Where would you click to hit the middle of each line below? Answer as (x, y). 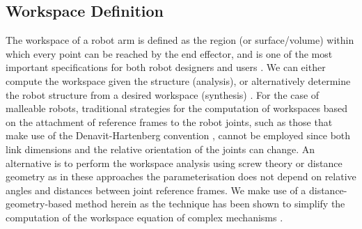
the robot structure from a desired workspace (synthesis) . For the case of (163, 94)
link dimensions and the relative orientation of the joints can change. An (160, 149)
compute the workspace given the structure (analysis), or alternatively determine (178, 80)
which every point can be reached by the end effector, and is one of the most (169, 53)
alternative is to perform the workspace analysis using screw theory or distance (174, 163)
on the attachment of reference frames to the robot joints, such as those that (169, 121)
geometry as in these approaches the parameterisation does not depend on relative (181, 176)
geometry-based (39, 204)
